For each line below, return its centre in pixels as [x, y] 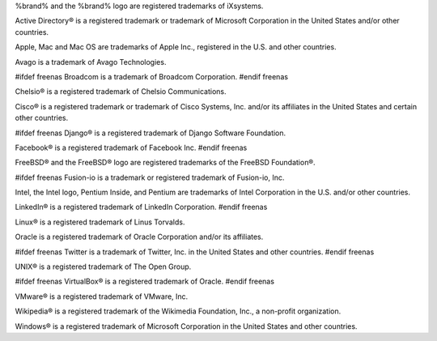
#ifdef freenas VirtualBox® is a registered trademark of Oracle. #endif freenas [145, 281]
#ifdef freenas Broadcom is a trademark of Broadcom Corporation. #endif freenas [152, 76]
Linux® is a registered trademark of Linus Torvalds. [100, 222]
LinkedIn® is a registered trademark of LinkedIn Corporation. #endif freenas [141, 207]
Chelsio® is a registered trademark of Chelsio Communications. [121, 92]
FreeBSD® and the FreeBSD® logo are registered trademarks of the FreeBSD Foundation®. [165, 163]
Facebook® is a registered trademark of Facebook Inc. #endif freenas [131, 147]
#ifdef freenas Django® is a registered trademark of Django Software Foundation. [151, 133]
